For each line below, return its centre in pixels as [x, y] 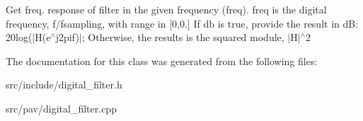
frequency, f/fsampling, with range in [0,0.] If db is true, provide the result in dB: [182, 23]
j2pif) [67, 37]
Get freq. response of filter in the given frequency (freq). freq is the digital [166, 9]
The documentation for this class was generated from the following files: [162, 60]
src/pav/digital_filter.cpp [61, 108]
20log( [19, 37]
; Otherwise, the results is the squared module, [183, 37]
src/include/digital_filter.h [64, 85]
